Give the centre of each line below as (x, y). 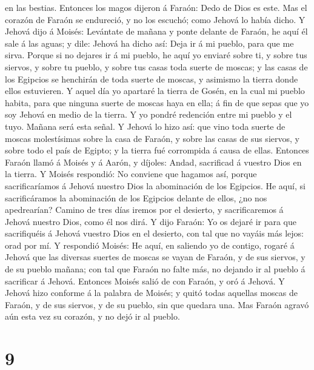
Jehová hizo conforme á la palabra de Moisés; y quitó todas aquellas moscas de (151, 293)
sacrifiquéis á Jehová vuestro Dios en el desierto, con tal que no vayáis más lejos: (154, 233)
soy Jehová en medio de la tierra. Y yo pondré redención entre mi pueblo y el (149, 114)
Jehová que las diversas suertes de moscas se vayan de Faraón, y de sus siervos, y (155, 257)
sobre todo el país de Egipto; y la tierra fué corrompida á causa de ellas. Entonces (157, 150)
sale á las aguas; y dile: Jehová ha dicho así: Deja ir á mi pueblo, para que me (149, 43)
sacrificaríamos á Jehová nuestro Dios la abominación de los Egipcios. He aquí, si (155, 185)
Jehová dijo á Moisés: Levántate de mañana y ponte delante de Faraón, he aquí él (156, 31)
